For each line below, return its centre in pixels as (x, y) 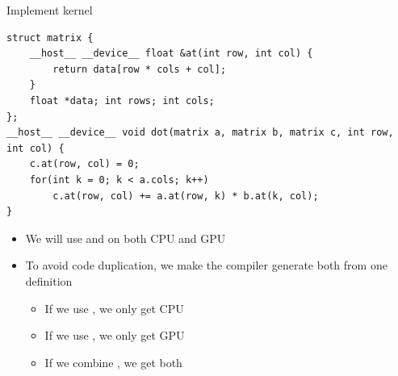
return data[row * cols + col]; (140, 69)
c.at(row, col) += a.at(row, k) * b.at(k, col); (186, 196)
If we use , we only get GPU (115, 335)
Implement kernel (50, 10)
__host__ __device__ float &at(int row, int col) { (171, 54)
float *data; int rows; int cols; (122, 100)
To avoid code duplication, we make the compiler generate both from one (206, 265)
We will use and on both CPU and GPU (126, 238)
